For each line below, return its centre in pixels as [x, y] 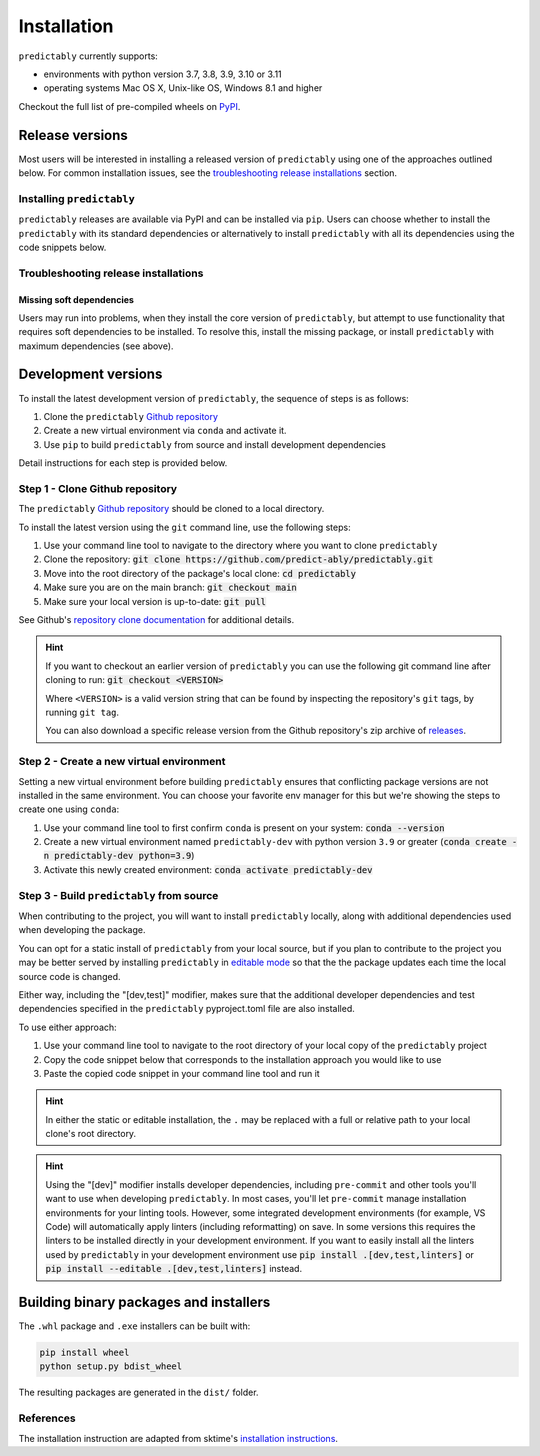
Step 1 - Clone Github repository [98, 488]
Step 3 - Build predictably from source [118, 895]
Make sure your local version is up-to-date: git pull [155, 601]
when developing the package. [82, 930]
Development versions [90, 374]
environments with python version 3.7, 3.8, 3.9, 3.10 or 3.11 [162, 74]
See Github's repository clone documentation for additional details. [156, 620]
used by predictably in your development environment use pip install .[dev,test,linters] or [260, 1254]
